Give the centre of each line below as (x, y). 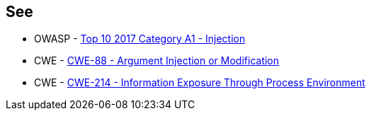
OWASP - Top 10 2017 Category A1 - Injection (140, 39)
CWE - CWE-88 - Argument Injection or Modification (157, 61)
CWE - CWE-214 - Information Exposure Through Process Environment (200, 83)
